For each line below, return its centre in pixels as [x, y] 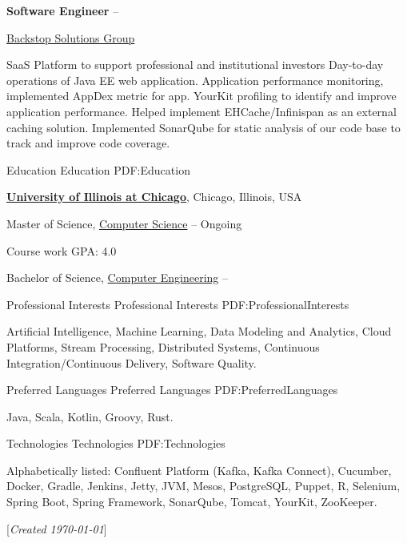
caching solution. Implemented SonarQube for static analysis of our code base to [203, 127]
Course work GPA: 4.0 [62, 250]
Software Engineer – [63, 10]
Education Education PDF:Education [98, 169]
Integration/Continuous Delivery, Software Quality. [132, 362]
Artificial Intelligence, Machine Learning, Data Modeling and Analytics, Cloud [199, 331]
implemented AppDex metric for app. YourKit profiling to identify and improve [202, 96]
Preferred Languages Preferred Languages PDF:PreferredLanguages [172, 390]
